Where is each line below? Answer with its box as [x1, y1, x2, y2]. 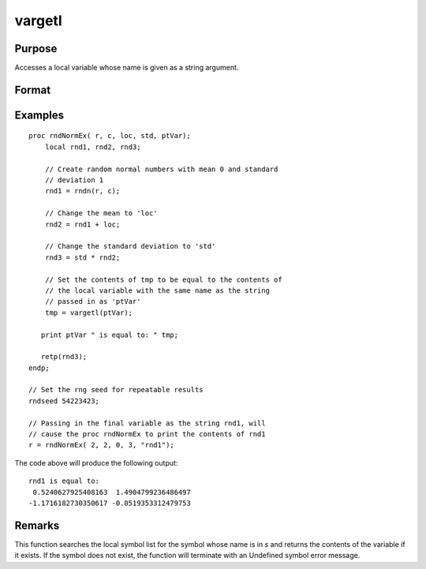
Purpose [14, 42, 58, 55]
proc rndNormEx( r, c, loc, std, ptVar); [28, 131, 191, 140]
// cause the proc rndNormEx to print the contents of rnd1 [28, 430, 266, 439]
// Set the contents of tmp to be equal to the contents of [44, 275, 283, 284]
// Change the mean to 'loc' [44, 209, 158, 218]
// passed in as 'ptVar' [44, 297, 141, 306]
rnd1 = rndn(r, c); [44, 186, 121, 196]
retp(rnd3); [40, 352, 88, 361]
